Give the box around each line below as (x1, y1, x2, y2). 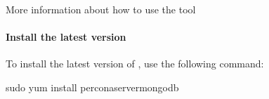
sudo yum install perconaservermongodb (6, 79, 179, 94)
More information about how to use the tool (6, 2, 196, 16)
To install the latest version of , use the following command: (6, 56, 264, 71)
